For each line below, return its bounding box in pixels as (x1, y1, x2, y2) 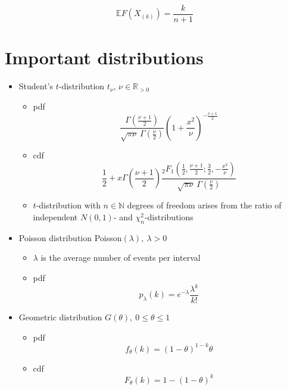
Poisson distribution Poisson (18, 231, 122, 244)
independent (33, 210, 78, 223)
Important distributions (5, 45, 204, 70)
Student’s (18, 80, 54, 92)
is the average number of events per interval (40, 251, 201, 264)
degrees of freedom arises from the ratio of (127, 199, 282, 211)
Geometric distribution (18, 311, 102, 323)
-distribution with (36, 199, 101, 211)
